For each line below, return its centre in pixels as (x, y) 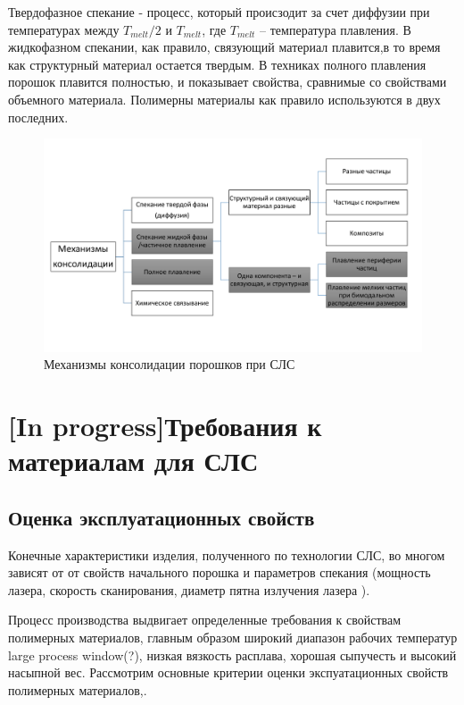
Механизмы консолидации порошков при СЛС (170, 364)
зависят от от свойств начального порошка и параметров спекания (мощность (220, 572)
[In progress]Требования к (165, 426)
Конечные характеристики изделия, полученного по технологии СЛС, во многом (227, 554)
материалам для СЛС (133, 461)
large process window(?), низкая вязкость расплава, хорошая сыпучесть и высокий (232, 655)
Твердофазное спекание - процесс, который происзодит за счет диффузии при (219, 12)
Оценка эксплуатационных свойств (162, 517)
